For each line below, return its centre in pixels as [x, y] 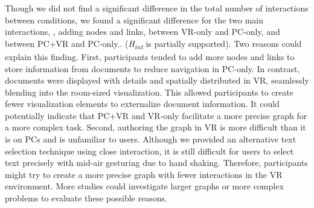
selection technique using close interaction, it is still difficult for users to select [149, 151]
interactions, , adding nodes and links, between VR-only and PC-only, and [143, 32]
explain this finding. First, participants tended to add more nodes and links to [150, 56]
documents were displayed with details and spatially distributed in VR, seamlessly [157, 80]
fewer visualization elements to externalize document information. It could [142, 104]
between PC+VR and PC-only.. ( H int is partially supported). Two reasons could [153, 44]
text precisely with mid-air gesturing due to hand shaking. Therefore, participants [156, 163]
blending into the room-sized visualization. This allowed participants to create [149, 92]
